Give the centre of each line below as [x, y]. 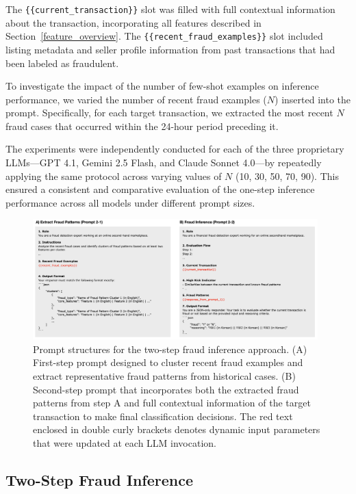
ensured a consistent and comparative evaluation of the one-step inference [160, 189]
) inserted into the [313, 99]
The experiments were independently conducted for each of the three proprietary [175, 149]
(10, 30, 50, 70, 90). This [287, 175]
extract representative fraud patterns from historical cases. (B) [164, 375]
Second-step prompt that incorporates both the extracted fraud [166, 389]
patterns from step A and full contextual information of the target [172, 403]
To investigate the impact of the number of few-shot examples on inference [162, 86]
